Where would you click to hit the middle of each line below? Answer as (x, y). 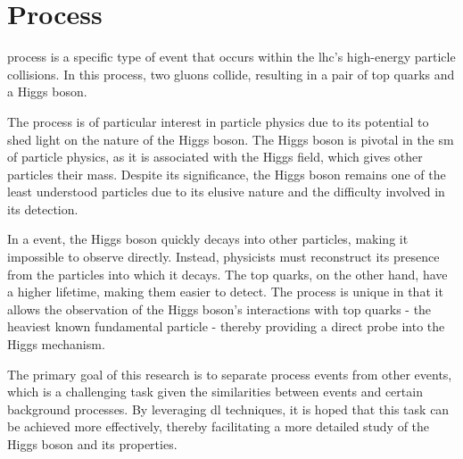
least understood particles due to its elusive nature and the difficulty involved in (226, 192)
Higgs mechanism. (56, 344)
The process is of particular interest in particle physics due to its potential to (218, 121)
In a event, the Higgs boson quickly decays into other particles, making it (208, 239)
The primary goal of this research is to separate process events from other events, (230, 374)
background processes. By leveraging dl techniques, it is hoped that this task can (228, 409)
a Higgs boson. (47, 92)
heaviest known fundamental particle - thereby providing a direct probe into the (226, 326)
